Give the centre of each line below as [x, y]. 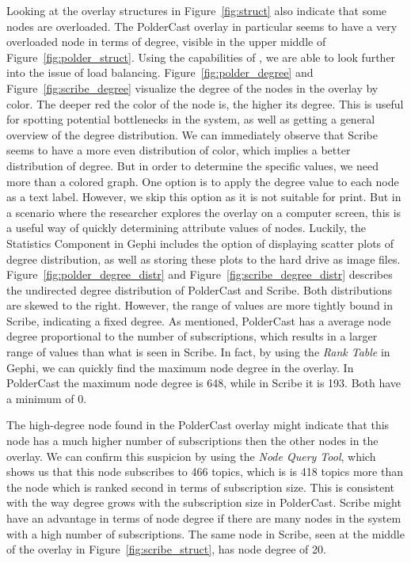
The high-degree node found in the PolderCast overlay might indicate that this [198, 425]
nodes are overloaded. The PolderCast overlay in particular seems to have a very [202, 26]
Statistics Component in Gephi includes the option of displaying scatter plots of [200, 243]
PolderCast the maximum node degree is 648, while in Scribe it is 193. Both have [204, 383]
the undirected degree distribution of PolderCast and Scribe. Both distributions [200, 289]
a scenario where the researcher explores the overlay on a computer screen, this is [204, 212]
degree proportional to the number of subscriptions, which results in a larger [192, 336]
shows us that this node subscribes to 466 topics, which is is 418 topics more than [205, 472]
